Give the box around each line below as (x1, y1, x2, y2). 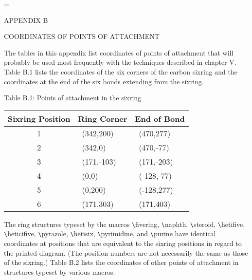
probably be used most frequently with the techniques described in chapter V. (4, 57, 236, 67)
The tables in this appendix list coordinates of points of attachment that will (4, 47, 234, 57)
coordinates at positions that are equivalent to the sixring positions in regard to (4, 238, 242, 248)
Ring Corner (78, 112, 127, 124)
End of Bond (135, 112, 185, 124)
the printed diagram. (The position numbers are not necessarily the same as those (4, 247, 248, 258)
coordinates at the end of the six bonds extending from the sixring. (4, 76, 204, 86)
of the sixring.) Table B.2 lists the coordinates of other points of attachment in (4, 257, 239, 267)
